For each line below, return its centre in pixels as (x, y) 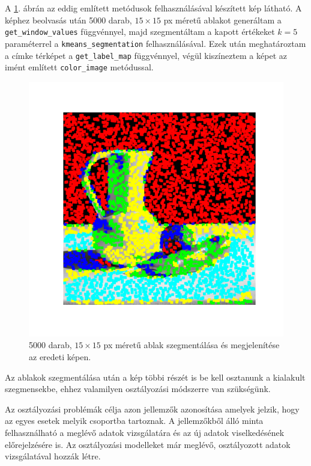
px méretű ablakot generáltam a (222, 20)
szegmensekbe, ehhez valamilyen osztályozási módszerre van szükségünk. (138, 389)
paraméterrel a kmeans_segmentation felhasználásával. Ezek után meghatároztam (155, 43)
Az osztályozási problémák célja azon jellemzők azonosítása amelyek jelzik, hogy (152, 409)
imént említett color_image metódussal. (79, 67)
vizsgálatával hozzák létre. (53, 456)
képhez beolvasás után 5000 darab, (68, 20)
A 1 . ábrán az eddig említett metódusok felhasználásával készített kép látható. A (153, 8)
